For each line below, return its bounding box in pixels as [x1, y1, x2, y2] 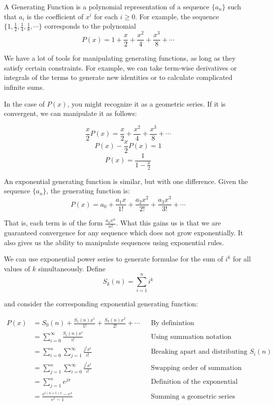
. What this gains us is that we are [116, 218, 221, 228]
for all [233, 254, 251, 264]
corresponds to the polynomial [44, 21, 136, 31]
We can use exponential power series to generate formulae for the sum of [4, 254, 223, 264]
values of [4, 263, 30, 273]
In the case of [4, 98, 45, 109]
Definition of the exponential [151, 378, 238, 386]
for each [94, 11, 118, 21]
